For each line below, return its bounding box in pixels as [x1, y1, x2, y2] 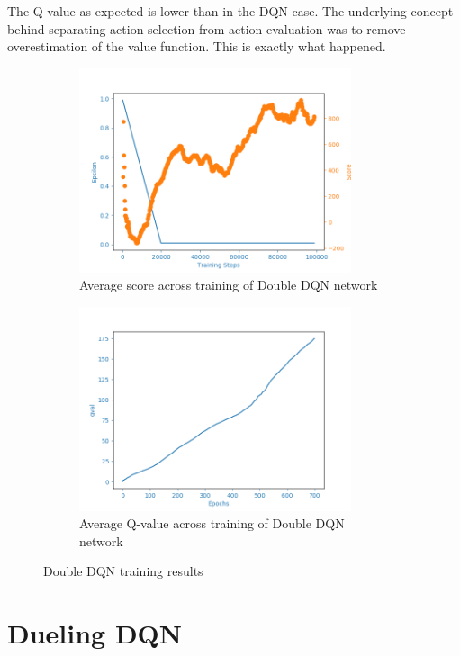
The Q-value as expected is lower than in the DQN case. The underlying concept [7, 2, 454, 20]
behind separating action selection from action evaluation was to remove [7, 19, 406, 38]
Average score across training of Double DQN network [79, 275, 378, 294]
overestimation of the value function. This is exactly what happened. [7, 37, 386, 56]
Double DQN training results [43, 562, 203, 580]
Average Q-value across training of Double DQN [79, 514, 345, 533]
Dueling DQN [7, 615, 183, 652]
